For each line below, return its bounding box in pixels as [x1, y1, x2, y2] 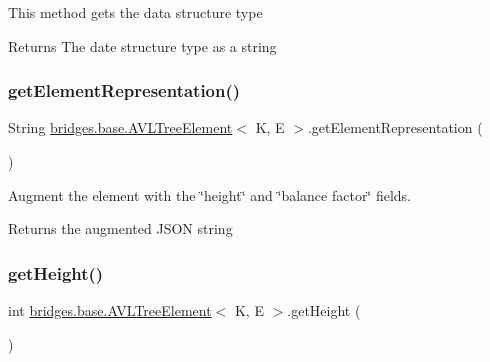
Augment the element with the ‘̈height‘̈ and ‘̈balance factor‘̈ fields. [8, 184, 412, 205]
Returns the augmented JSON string [8, 218, 233, 239]
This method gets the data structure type [8, 2, 263, 22]
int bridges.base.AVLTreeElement [8, 300, 212, 320]
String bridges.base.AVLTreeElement [8, 117, 233, 138]
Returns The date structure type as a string [8, 35, 277, 56]
